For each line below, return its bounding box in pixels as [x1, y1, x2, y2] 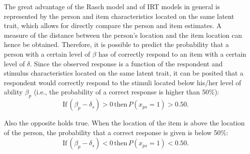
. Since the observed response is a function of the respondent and [30, 58, 223, 68]
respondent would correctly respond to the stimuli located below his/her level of [4, 77, 241, 87]
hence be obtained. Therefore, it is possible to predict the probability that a [4, 39, 229, 49]
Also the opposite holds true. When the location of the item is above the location [4, 118, 245, 128]
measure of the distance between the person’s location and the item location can [4, 30, 242, 40]
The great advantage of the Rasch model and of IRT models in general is [4, 1, 220, 11]
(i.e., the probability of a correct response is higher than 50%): [33, 87, 220, 97]
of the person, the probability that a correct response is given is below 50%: [4, 127, 228, 137]
